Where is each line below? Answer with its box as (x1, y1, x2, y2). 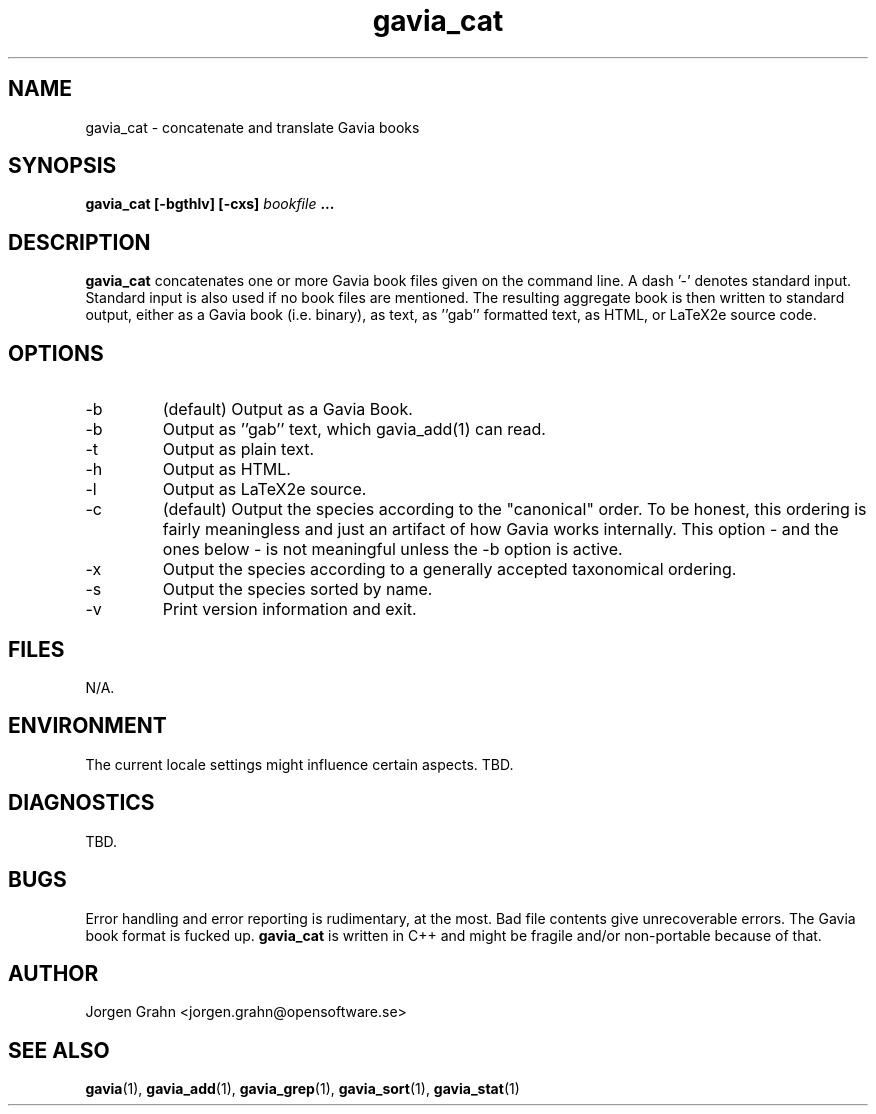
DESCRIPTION (8, 229, 151, 255)
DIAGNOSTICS (8, 790, 155, 816)
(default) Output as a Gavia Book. (162, 399, 413, 420)
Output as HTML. (162, 459, 291, 480)
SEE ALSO (8, 1037, 110, 1063)
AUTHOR (8, 960, 99, 986)
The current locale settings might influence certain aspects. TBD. (85, 755, 514, 773)
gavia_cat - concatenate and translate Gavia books (85, 118, 420, 136)
